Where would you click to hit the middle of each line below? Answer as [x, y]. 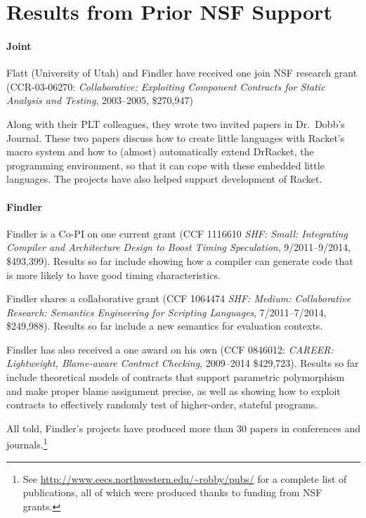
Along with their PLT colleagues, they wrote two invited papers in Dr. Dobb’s [176, 123]
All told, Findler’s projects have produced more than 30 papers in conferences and [183, 428]
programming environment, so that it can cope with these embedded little [165, 165]
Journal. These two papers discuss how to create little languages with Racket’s [176, 137]
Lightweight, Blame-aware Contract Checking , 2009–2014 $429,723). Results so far [183, 363]
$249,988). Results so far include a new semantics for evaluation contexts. [165, 326]
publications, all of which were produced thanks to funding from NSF [172, 492]
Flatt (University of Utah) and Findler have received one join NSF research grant [182, 73]
